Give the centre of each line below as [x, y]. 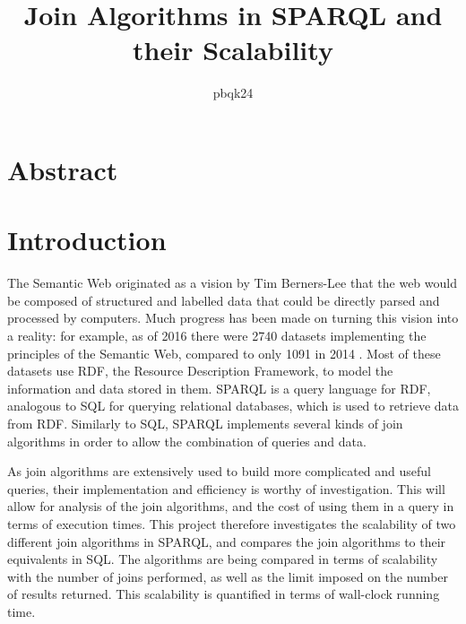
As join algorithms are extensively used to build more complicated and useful [220, 471]
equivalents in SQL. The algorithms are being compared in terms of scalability [223, 559]
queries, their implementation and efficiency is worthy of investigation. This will [226, 488]
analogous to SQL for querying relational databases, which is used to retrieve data [233, 406]
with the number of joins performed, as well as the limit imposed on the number [228, 576]
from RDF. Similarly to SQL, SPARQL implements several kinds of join [205, 423]
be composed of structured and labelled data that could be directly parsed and [224, 300]
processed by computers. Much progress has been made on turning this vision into [233, 318]
